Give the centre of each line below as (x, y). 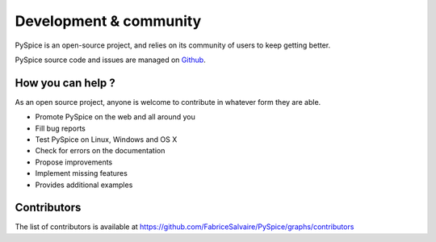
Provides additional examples (84, 185)
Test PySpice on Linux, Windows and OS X (106, 140)
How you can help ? (65, 83)
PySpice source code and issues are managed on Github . (110, 60)
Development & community (108, 21)
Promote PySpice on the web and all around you (115, 117)
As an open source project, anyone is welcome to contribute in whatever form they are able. (168, 102)
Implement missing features (82, 173)
